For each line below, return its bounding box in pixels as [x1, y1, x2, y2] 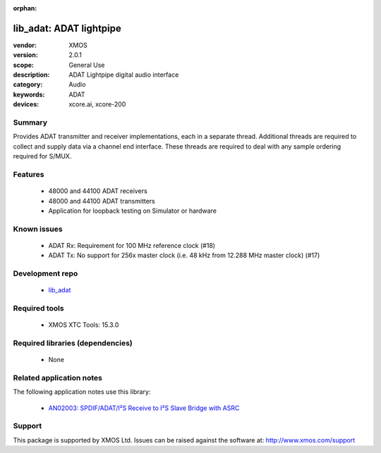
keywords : [13, 90, 45, 99]
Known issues [13, 224, 63, 234]
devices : [13, 100, 40, 108]
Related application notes [13, 373, 102, 383]
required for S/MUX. [13, 152, 72, 161]
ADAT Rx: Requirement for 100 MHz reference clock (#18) [48, 241, 215, 249]
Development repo [13, 268, 78, 278]
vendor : [13, 41, 37, 49]
